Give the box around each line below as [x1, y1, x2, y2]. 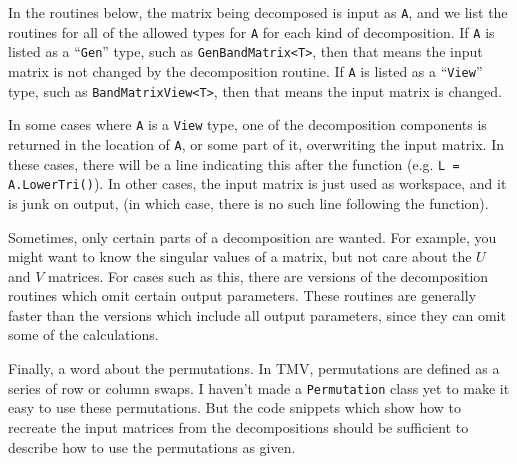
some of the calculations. [8, 324, 159, 345]
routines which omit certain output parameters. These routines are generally [8, 285, 477, 306]
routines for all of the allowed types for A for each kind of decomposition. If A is [8, 21, 495, 42]
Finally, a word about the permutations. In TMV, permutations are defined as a [8, 358, 500, 379]
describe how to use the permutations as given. [8, 436, 296, 457]
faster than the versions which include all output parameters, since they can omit [8, 304, 506, 325]
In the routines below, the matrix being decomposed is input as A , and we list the [8, 2, 508, 22]
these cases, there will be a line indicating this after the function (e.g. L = [8, 153, 460, 174]
